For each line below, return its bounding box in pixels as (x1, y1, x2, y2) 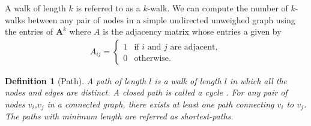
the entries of (5, 25, 53, 38)
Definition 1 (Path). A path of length (5, 74, 146, 87)
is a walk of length (154, 74, 222, 87)
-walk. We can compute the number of (147, 2, 288, 14)
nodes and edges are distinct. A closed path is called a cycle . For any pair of (5, 86, 288, 99)
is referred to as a (76, 2, 140, 14)
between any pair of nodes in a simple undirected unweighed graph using (28, 13, 295, 26)
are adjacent (170, 42, 216, 51)
